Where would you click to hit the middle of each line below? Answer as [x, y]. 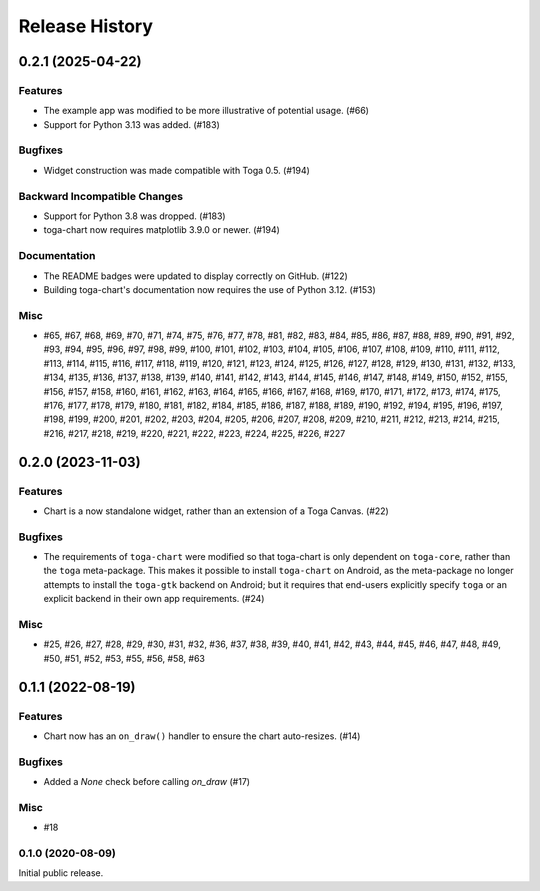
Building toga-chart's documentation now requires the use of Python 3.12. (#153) [210, 289]
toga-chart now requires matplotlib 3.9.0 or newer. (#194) [161, 230]
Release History [86, 26]
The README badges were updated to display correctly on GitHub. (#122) [196, 276]
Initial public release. [61, 873]
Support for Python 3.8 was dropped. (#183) [134, 216]
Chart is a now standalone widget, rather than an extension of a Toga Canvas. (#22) [216, 511]
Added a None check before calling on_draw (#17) [146, 782]
